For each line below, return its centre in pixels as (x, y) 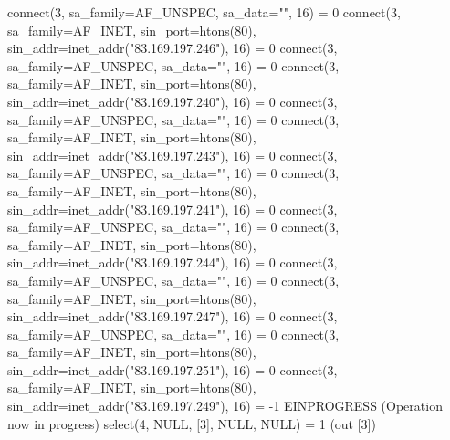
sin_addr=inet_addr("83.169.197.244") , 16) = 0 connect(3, (173, 262)
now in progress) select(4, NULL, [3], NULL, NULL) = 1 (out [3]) (192, 423)
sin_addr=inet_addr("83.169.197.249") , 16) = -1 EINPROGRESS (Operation (225, 406)
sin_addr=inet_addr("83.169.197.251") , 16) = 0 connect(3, (173, 369)
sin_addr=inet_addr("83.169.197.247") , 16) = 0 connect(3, (173, 316)
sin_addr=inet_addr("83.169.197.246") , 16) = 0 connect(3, (173, 48)
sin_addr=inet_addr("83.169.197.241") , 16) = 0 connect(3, (173, 209)
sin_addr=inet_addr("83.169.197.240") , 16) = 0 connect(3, (173, 101)
